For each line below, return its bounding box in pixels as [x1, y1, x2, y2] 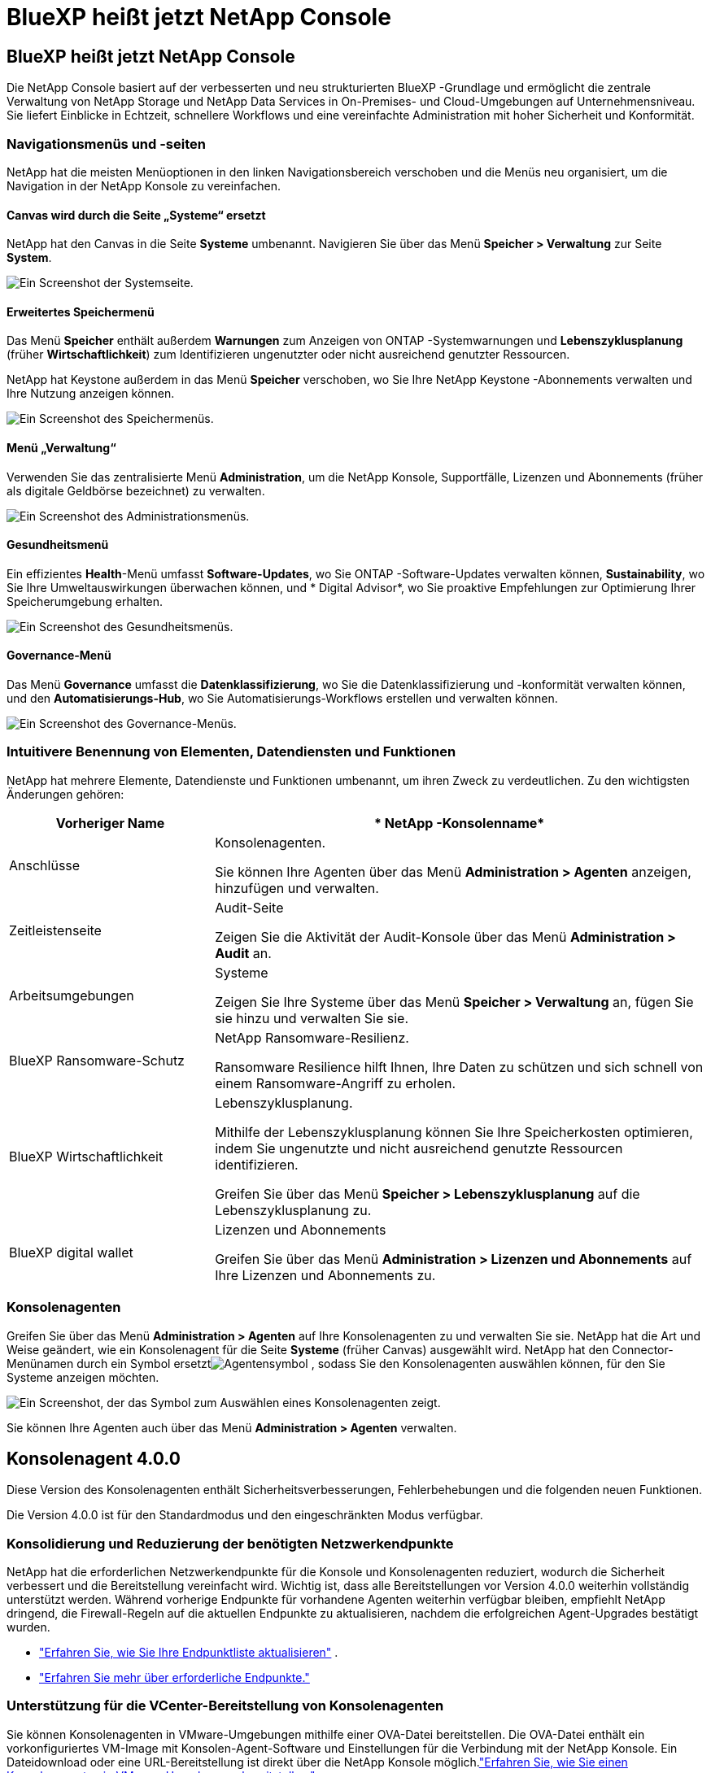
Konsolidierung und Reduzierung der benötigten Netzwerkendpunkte [7, 1535, 454, 1552]
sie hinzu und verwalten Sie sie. [215, 1009, 409, 1026]
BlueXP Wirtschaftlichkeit [9, 1148, 164, 1165]
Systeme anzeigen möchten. [7, 1370, 159, 1384]
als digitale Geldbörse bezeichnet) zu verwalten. [7, 483, 265, 498]
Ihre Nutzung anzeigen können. [7, 386, 175, 401]
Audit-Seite [215, 899, 284, 916]
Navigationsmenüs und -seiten [7, 135, 206, 152]
